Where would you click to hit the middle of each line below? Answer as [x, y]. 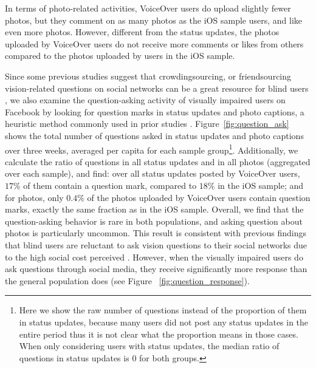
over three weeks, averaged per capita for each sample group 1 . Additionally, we [152, 149]
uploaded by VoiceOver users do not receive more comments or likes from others [154, 43]
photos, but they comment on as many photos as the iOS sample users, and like [153, 20]
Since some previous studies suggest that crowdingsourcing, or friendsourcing [148, 76]
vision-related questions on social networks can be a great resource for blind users [157, 88]
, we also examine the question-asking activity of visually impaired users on [145, 100]
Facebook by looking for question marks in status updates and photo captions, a [155, 111]
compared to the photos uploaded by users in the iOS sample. [120, 56]
